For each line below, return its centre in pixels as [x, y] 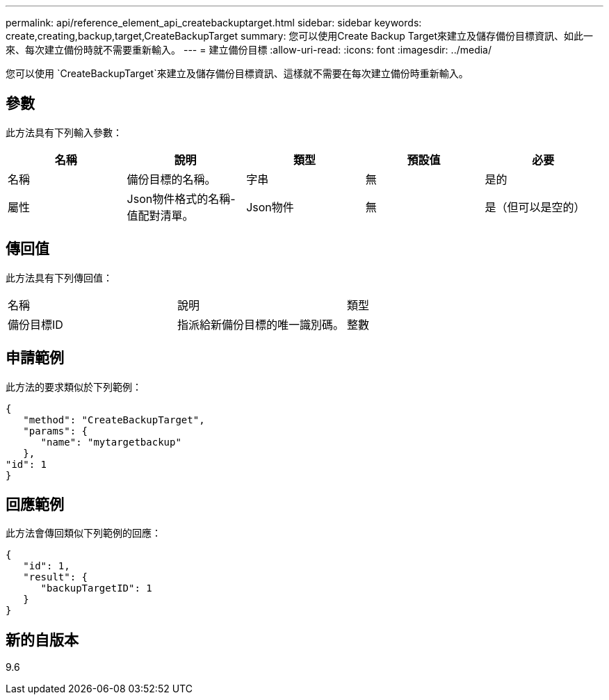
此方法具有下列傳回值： [59, 277]
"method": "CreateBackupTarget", [114, 420]
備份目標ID [35, 324]
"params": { [56, 431]
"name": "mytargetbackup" [111, 442]
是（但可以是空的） [535, 207]
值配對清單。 [160, 215]
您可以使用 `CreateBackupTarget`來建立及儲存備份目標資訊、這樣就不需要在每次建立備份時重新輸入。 [237, 73]
